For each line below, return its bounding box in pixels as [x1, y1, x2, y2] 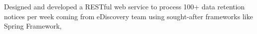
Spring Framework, [4, 21, 62, 31]
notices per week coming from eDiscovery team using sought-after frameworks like [4, 11, 253, 21]
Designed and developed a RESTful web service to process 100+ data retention [4, 1, 245, 11]
